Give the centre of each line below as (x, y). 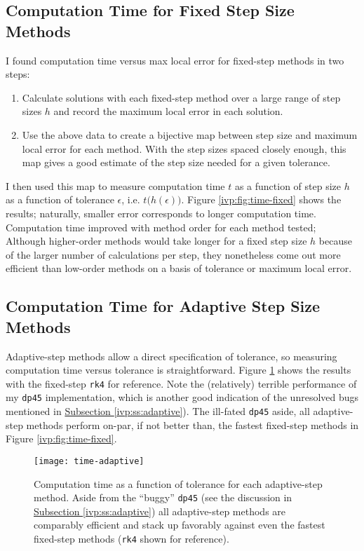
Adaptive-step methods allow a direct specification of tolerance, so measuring (171, 356)
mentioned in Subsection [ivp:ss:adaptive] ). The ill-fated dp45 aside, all (158, 411)
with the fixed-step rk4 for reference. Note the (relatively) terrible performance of (181, 383)
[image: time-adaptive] (89, 461)
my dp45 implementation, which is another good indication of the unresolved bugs (182, 397)
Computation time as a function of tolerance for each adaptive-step (178, 483)
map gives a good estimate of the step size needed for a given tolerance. (176, 162)
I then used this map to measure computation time (115, 185)
